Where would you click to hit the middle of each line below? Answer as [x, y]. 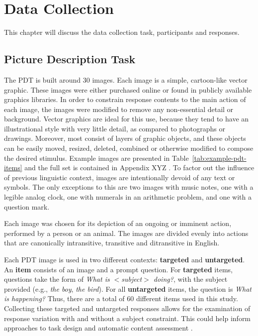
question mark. [27, 206]
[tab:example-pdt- [219, 158]
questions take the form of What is [57, 279]
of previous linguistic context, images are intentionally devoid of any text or [120, 177]
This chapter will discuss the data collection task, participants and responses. [122, 32]
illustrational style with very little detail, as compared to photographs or [115, 128]
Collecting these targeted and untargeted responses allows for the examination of [127, 308]
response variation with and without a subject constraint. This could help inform [128, 318]
